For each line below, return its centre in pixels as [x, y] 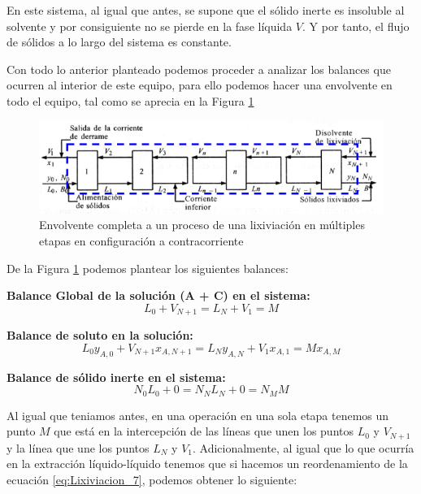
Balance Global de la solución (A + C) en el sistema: [158, 295]
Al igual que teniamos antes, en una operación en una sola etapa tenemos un [198, 415]
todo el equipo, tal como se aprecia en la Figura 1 [130, 100]
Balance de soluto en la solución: [100, 335]
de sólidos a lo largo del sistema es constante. [119, 42]
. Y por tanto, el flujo [356, 26]
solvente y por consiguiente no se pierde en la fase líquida [150, 26]
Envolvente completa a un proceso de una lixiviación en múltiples [202, 225]
